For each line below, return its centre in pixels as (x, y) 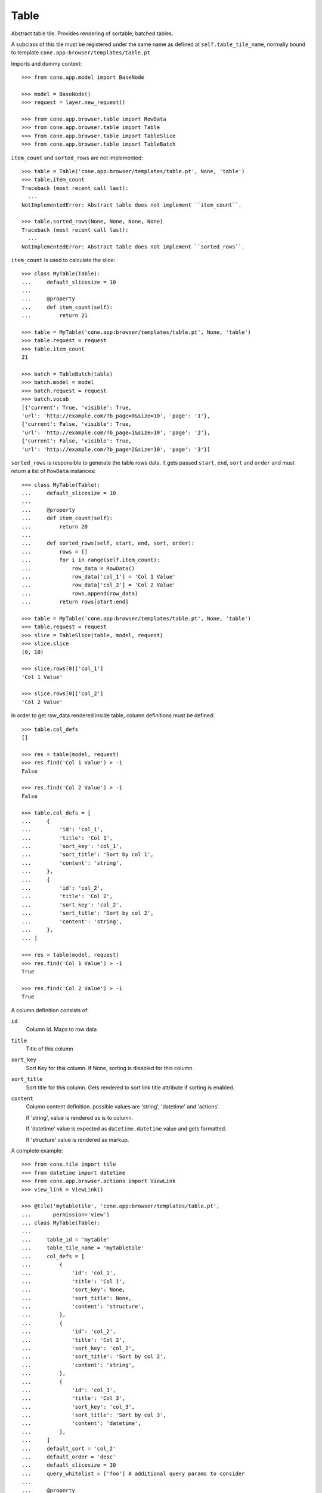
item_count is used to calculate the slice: (63, 260)
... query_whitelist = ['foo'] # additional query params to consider (133, 1473)
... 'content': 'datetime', (81, 1423)
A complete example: (37, 1150)
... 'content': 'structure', (83, 1307)
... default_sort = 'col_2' (69, 1449)
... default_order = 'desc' (69, 1457)
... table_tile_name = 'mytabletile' (83, 1248)
